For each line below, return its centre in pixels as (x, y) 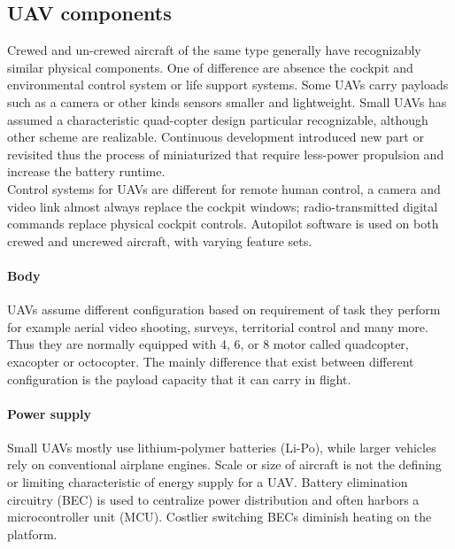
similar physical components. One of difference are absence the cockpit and (210, 67)
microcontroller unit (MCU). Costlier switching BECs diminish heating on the (220, 517)
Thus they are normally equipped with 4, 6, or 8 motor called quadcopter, (208, 344)
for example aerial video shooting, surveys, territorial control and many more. (218, 326)
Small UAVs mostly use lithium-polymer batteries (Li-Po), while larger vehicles (222, 447)
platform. (32, 534)
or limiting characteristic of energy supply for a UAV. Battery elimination (208, 482)
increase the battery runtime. (86, 171)
